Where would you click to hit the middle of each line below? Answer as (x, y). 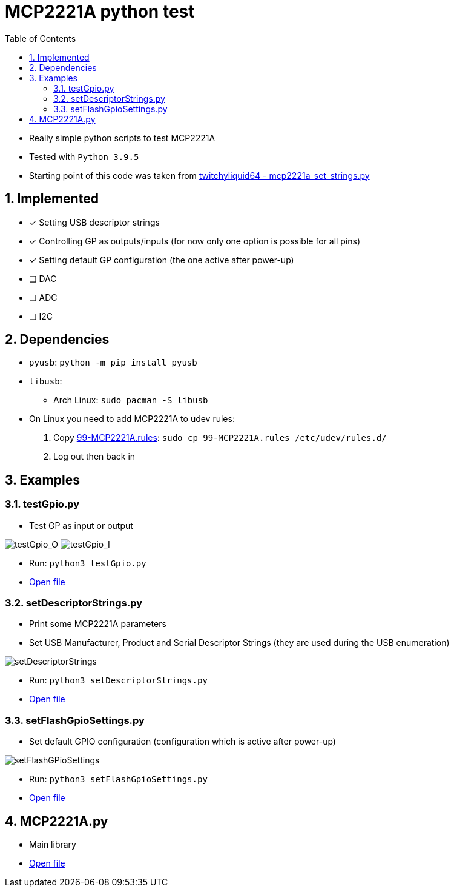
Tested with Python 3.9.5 (84, 156)
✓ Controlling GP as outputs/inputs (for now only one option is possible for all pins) (195, 241)
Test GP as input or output (81, 525)
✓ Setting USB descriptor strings (94, 222)
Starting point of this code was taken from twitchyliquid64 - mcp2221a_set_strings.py (199, 175)
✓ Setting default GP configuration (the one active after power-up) (162, 260)
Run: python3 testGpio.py (88, 563)
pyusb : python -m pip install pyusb (113, 363)
